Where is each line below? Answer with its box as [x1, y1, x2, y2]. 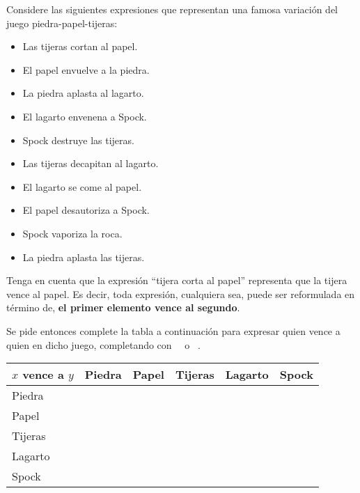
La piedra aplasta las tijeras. [22, 249, 145, 264]
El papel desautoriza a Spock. [22, 203, 150, 217]
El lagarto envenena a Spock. [22, 109, 147, 123]
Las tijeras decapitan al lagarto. [22, 156, 159, 171]
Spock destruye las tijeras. [22, 132, 134, 147]
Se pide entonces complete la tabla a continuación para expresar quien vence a [6, 323, 341, 338]
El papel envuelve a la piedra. [22, 62, 150, 77]
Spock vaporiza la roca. [22, 226, 123, 240]
